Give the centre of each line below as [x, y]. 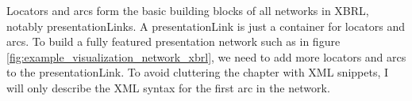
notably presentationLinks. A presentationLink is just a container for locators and [206, 26]
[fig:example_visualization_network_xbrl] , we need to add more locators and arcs [206, 56]
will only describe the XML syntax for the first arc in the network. [168, 87]
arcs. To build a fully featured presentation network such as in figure [173, 41]
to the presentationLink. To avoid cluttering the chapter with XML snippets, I [198, 72]
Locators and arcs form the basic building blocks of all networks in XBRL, [188, 10]
